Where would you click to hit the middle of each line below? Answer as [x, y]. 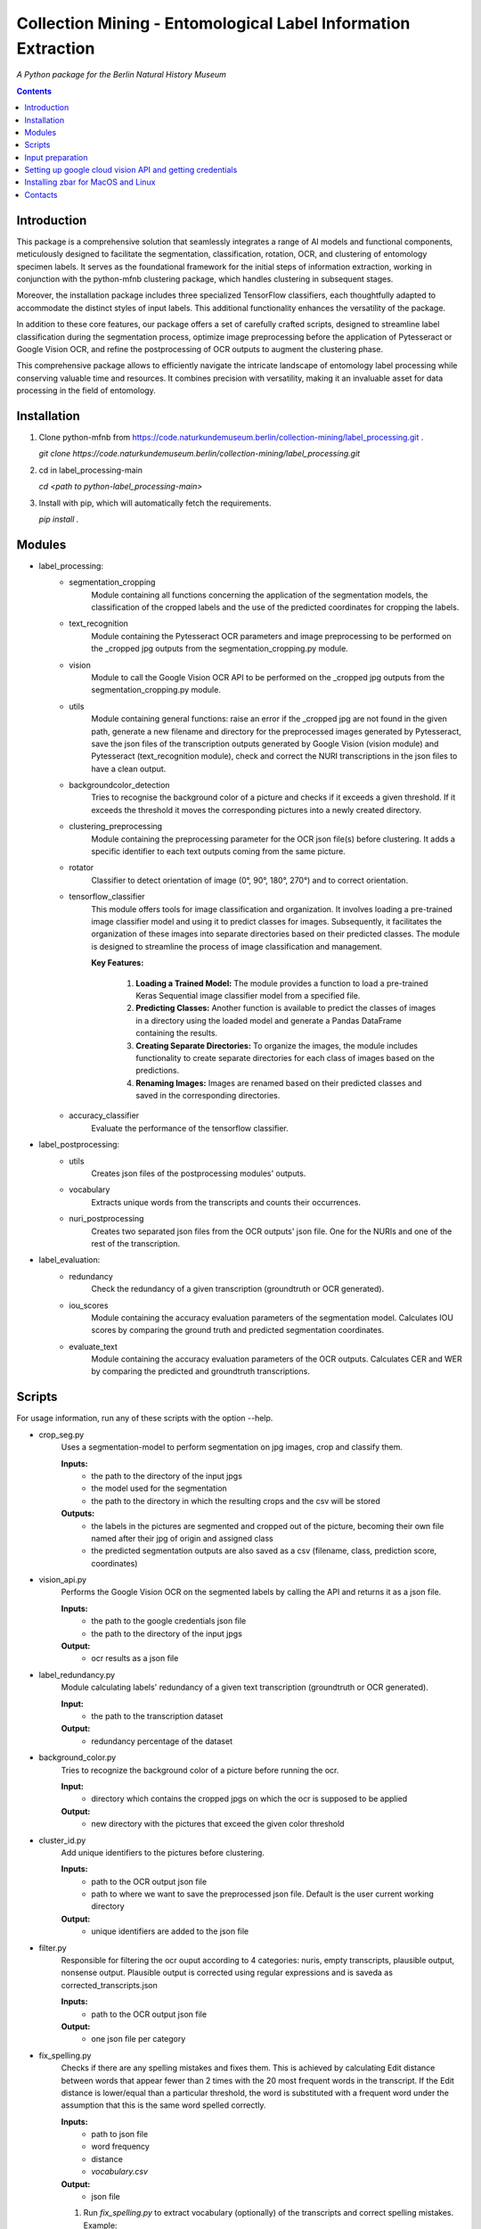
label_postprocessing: [79, 1145]
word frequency [121, 2147]
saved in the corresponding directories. [208, 1096]
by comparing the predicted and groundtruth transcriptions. [201, 1371]
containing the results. [177, 1033]
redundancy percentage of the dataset [162, 1741]
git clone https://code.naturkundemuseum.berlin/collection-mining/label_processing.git [200, 454]
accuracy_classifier [104, 1115]
